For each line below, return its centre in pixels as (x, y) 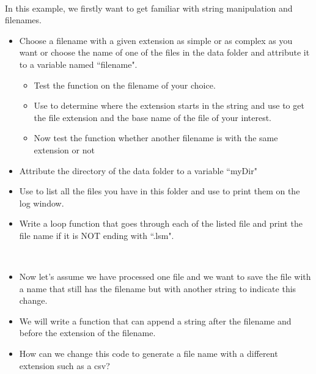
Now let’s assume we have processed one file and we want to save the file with (165, 277)
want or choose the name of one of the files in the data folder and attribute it (164, 52)
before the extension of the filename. (87, 333)
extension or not (64, 149)
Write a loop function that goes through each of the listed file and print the (161, 223)
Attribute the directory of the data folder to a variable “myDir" (138, 170)
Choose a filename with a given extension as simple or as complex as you (156, 40)
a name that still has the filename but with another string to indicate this (158, 288)
